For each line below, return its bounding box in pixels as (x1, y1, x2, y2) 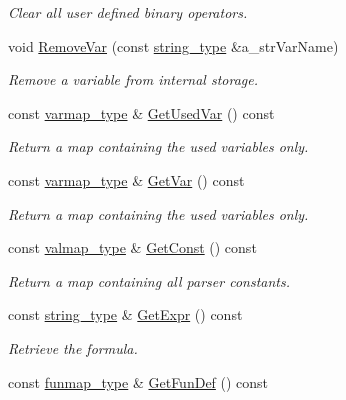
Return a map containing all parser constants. (8, 270, 290, 291)
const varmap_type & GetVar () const (8, 169, 245, 190)
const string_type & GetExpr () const (8, 304, 243, 325)
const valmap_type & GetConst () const (8, 237, 257, 258)
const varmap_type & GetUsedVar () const (8, 102, 275, 123)
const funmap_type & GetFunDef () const (8, 371, 269, 392)
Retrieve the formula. (8, 337, 138, 358)
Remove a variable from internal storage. (8, 69, 258, 90)
